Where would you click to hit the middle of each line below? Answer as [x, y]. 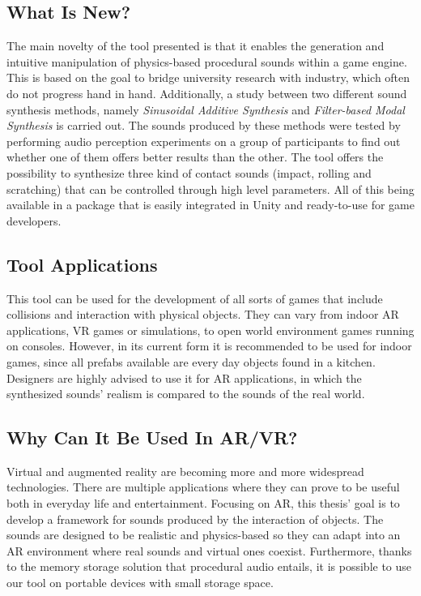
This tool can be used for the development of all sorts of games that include [195, 298]
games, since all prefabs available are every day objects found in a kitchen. [191, 361]
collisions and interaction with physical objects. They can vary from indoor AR [203, 314]
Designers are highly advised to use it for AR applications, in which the [184, 377]
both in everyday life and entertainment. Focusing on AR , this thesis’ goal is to [203, 503]
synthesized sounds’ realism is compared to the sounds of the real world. [186, 394]
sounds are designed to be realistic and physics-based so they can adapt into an [204, 535]
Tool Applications [82, 264]
